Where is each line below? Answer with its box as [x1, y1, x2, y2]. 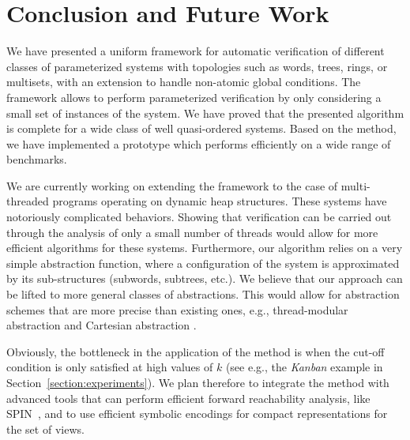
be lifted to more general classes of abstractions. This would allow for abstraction [6, 286, 400, 303]
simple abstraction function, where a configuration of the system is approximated [6, 254, 400, 271]
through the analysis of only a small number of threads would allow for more [6, 224, 378, 240]
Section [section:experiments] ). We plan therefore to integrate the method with [6, 374, 389, 390]
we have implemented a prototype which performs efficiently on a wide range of [6, 135, 391, 152]
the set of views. [6, 420, 85, 437]
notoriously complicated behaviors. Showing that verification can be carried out [6, 209, 392, 225]
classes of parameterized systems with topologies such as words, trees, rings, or [6, 58, 388, 74]
